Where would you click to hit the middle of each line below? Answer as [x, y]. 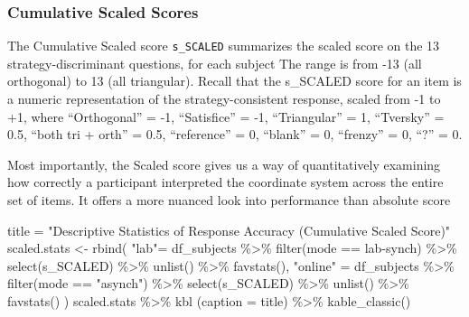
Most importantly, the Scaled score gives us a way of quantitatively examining [224, 164]
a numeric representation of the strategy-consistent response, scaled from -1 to [224, 99]
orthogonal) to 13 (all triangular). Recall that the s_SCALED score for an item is [234, 81]
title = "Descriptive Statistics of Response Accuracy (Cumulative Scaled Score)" [229, 230]
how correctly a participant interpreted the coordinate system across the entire [225, 182]
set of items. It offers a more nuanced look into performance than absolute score [229, 200]
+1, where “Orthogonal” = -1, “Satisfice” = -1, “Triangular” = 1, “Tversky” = [226, 116]
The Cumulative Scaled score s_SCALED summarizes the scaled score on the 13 [224, 46]
